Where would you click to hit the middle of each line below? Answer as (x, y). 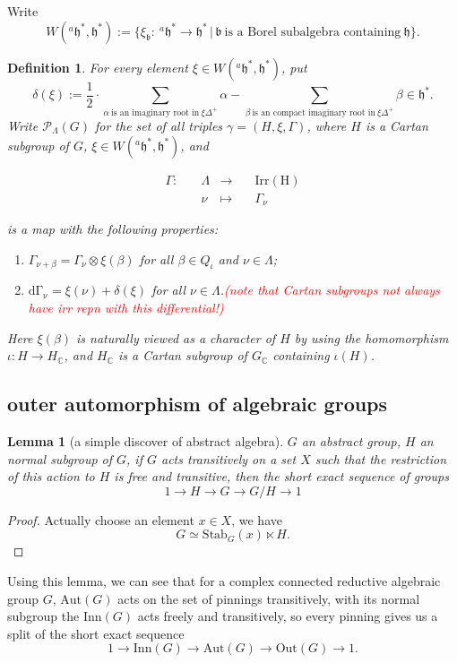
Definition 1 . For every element (98, 67)
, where (327, 125)
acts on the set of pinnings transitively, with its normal (269, 598)
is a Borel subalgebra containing (313, 32)
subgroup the (43, 616)
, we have (257, 519)
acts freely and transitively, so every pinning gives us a (288, 616)
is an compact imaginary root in (314, 112)
